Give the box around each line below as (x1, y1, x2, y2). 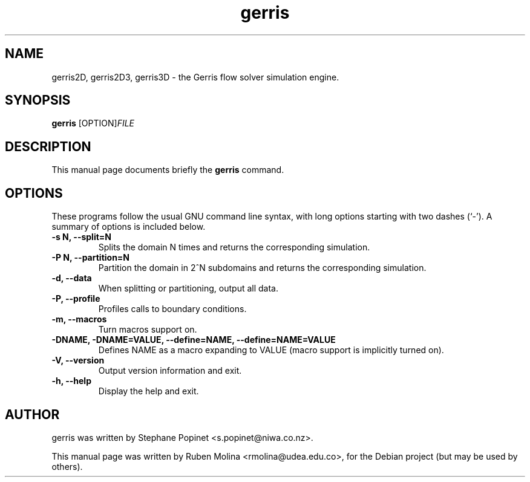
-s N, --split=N (51, 232, 111, 243)
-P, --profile (51, 293, 100, 304)
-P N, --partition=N (51, 252, 130, 263)
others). (51, 461, 83, 472)
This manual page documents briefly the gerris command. (51, 164, 284, 175)
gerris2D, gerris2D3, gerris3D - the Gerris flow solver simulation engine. (51, 71, 339, 82)
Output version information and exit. (98, 365, 242, 376)
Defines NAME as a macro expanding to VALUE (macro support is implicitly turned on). (98, 345, 444, 356)
